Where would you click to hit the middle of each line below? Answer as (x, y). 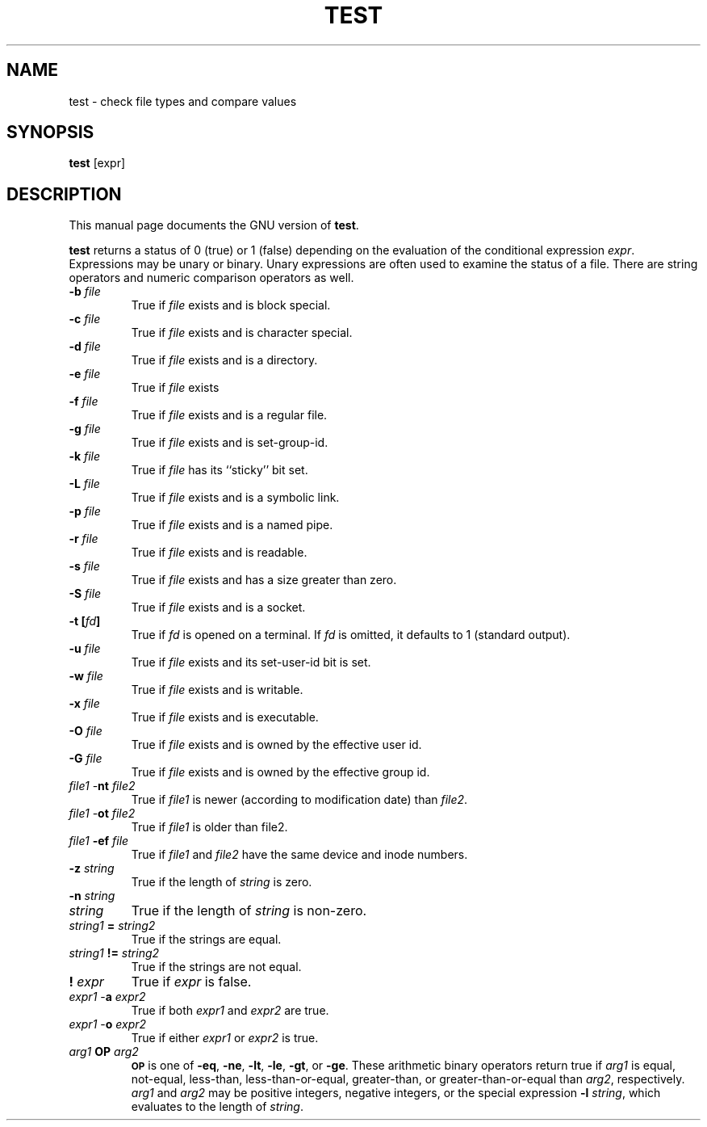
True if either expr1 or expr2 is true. (225, 1038)
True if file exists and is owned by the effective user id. (276, 745)
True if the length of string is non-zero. (249, 911)
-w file (86, 676)
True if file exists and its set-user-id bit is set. (251, 662)
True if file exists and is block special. (231, 305)
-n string (92, 896)
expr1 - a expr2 (107, 997)
